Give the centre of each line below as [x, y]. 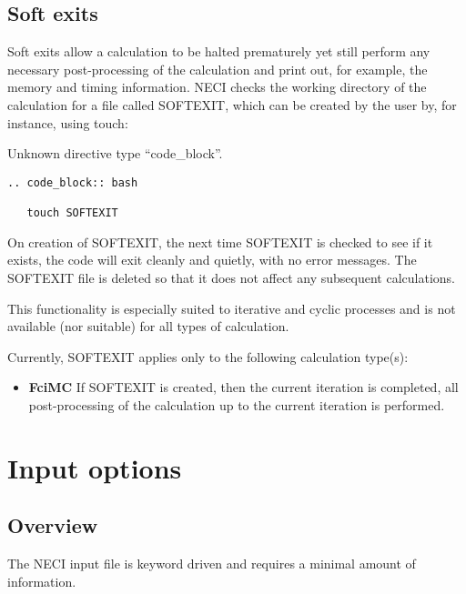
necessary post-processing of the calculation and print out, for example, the [218, 69]
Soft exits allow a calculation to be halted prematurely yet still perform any [219, 51]
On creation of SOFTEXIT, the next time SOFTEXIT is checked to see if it [220, 242]
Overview [53, 525]
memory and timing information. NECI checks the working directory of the [217, 87]
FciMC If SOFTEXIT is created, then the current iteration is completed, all [243, 387]
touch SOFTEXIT [72, 213]
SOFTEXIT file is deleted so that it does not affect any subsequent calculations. [231, 277]
